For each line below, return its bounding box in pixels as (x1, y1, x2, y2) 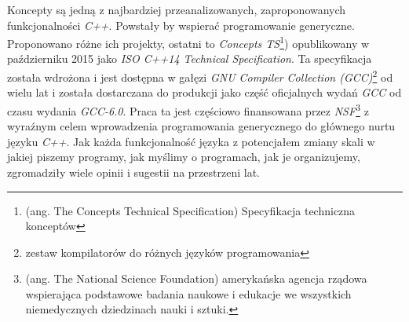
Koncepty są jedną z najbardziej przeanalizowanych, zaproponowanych (7, 2, 346, 17)
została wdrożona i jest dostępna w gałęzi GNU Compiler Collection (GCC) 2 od (7, 67, 393, 85)
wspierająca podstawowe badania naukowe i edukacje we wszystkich (25, 285, 352, 302)
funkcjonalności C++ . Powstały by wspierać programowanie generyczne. (7, 16, 355, 33)
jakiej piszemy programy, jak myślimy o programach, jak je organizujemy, (7, 148, 360, 165)
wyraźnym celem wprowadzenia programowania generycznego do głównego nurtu (7, 118, 396, 134)
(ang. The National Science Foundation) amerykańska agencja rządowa (25, 270, 367, 287)
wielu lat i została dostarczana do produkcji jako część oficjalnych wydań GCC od (7, 84, 402, 101)
